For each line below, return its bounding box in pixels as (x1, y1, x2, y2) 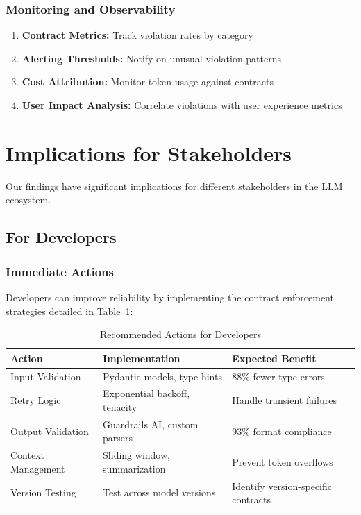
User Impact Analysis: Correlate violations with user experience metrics (22, 98, 342, 112)
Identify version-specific (232, 478, 332, 493)
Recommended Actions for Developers (100, 327, 261, 341)
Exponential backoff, (103, 386, 190, 400)
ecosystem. (6, 192, 51, 207)
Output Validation (10, 423, 89, 438)
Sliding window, (103, 448, 170, 462)
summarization (103, 461, 166, 475)
